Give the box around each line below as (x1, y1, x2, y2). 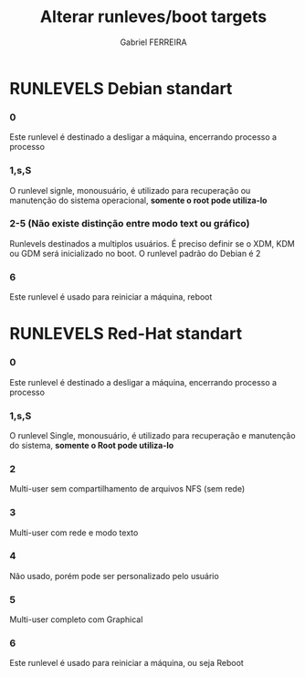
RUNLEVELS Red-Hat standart (9, 323, 243, 344)
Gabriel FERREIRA (120, 37, 187, 48)
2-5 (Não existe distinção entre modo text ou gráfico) (9, 217, 250, 230)
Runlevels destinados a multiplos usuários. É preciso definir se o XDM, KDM (9, 238, 295, 249)
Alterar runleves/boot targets (39, 6, 268, 27)
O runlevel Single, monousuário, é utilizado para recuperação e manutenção (9, 429, 296, 440)
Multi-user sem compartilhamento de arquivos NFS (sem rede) (9, 483, 246, 494)
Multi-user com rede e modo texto (9, 527, 139, 538)
